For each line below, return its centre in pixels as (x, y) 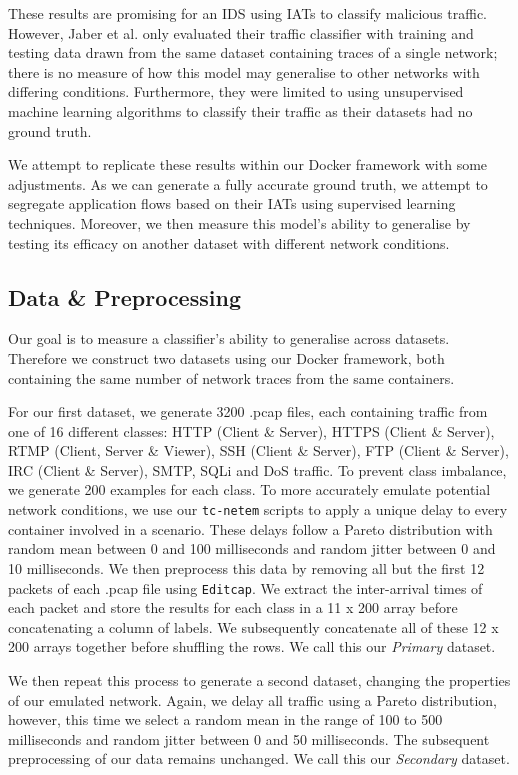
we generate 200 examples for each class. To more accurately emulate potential (249, 489)
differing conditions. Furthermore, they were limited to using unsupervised (236, 91)
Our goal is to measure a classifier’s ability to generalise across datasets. (229, 338)
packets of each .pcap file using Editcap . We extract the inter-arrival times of (245, 587)
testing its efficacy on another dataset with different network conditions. (229, 242)
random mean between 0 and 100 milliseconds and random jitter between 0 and (252, 548)
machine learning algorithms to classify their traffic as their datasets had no (240, 110)
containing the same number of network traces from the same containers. (231, 377)
